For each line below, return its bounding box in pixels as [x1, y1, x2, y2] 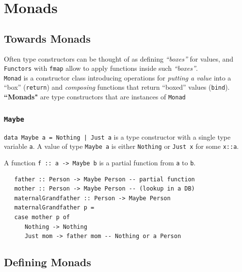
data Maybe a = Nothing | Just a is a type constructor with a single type [4, 131, 231, 142]
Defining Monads [4, 255, 91, 270]
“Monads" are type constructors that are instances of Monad [4, 92, 186, 102]
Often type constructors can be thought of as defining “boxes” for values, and [4, 53, 234, 64]
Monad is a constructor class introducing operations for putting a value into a [4, 72, 231, 82]
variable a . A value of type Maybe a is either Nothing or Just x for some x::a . [4, 141, 239, 151]
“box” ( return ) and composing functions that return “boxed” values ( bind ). [4, 82, 230, 92]
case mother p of [14, 213, 70, 221]
